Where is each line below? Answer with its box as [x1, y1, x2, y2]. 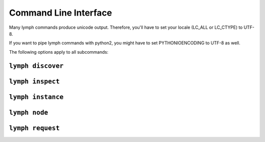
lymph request [9, 124, 60, 132]
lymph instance [9, 93, 64, 101]
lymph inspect [9, 77, 60, 85]
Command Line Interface [9, 7, 112, 18]
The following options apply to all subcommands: [9, 49, 108, 55]
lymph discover [9, 61, 64, 70]
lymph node [9, 108, 49, 117]
